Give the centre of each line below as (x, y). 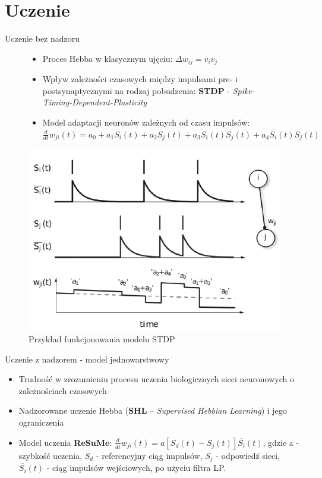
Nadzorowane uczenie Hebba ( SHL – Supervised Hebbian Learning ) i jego (153, 410)
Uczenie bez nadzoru (42, 38)
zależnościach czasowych (63, 390)
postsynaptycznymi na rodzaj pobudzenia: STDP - (136, 90)
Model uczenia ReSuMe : (65, 442)
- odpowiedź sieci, (248, 455)
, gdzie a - (281, 442)
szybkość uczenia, (50, 455)
